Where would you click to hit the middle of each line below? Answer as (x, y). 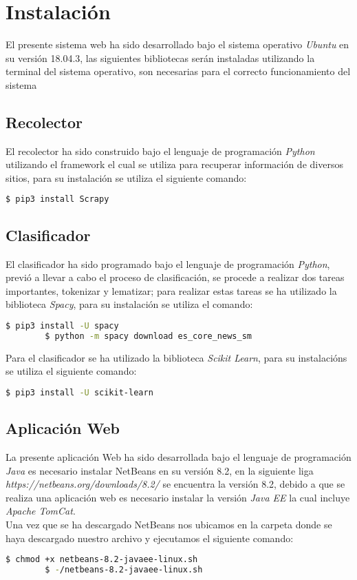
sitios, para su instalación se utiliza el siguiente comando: (126, 177)
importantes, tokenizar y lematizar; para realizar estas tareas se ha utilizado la (171, 290)
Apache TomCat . (41, 511)
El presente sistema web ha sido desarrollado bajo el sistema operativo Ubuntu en (177, 44)
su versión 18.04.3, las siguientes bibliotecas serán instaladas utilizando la (160, 58)
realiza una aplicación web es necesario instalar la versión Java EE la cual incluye (178, 497)
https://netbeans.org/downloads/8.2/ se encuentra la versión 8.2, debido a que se (175, 484)
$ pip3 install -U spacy (62, 325)
